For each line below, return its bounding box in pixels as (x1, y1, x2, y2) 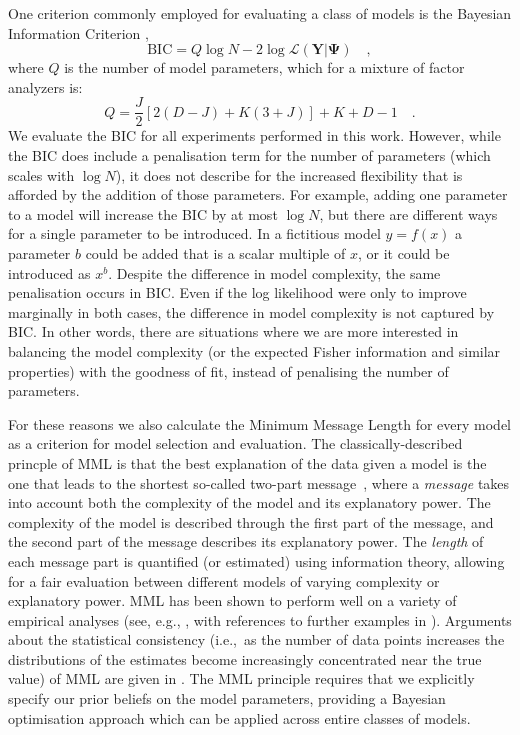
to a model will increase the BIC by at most (8, 203, 278, 224)
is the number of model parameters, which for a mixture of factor (64, 57, 465, 78)
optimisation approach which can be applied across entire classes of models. (8, 707, 471, 728)
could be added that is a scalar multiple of (85, 243, 346, 263)
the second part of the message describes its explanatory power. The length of (8, 531, 484, 552)
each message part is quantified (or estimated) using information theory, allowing (8, 550, 505, 571)
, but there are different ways (319, 203, 498, 224)
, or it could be (357, 243, 450, 263)
